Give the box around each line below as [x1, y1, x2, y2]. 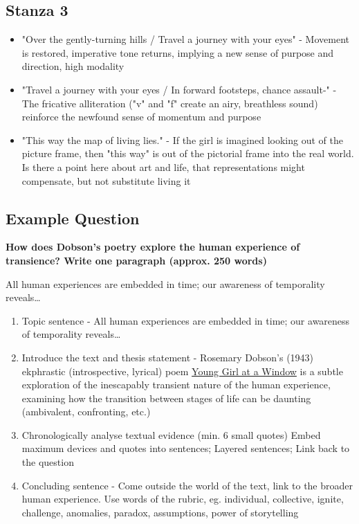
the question [21, 455, 74, 469]
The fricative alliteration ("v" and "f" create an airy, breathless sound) [21, 96, 318, 110]
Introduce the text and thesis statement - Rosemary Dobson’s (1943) [21, 350, 314, 364]
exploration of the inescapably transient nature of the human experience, [21, 377, 331, 392]
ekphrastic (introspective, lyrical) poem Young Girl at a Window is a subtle [21, 363, 343, 378]
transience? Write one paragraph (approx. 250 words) [6, 253, 267, 267]
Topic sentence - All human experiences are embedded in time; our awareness [21, 313, 350, 327]
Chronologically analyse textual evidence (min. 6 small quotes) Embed [21, 427, 321, 442]
